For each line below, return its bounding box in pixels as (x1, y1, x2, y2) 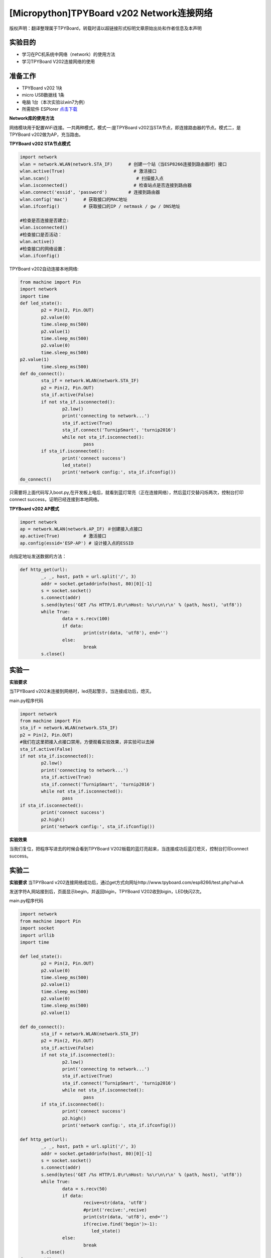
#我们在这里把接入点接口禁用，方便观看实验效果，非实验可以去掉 (20, 739, 155, 745)
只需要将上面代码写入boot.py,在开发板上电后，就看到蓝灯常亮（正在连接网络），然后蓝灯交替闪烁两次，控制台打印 (9, 489, 244, 495)
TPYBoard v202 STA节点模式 (9, 141, 71, 147)
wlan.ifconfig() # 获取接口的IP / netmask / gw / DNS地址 (20, 204, 181, 209)
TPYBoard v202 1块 (22, 85, 62, 91)
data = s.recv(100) (62, 616, 110, 621)
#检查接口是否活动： (20, 231, 63, 238)
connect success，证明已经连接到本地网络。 (9, 496, 102, 503)
